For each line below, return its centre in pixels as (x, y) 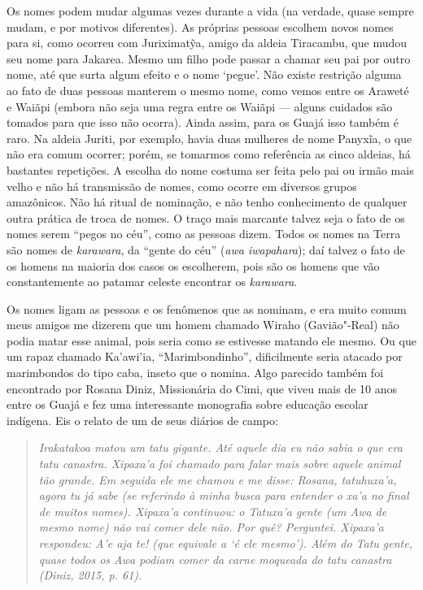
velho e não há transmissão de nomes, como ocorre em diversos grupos (182, 186)
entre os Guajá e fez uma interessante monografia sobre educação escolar (188, 404)
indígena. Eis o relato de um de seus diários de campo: (142, 420)
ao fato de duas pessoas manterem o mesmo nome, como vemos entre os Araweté (208, 90)
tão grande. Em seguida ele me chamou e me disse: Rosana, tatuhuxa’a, (218, 479)
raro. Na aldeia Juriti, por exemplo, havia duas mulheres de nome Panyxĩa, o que (209, 138)
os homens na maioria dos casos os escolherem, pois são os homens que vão (193, 265)
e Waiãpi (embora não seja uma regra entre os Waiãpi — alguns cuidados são (200, 106)
